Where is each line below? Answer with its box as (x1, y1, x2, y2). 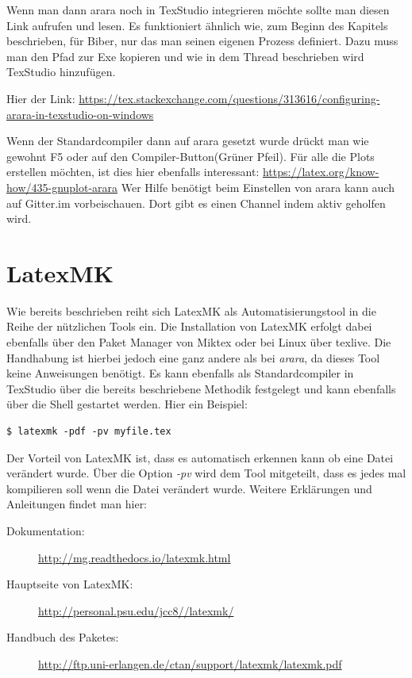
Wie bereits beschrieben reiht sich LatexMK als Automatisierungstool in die (6, 302, 376, 319)
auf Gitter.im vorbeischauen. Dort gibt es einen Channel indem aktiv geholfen (6, 194, 386, 211)
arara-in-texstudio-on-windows (6, 105, 154, 122)
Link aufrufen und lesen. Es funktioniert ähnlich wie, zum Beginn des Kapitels (6, 17, 388, 33)
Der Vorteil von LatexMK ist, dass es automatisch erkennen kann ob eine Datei (6, 449, 394, 465)
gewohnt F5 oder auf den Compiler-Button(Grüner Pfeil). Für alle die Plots (6, 147, 375, 164)
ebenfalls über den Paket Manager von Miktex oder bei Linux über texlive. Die (6, 334, 391, 350)
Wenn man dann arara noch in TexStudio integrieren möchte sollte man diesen (6, 2, 390, 17)
